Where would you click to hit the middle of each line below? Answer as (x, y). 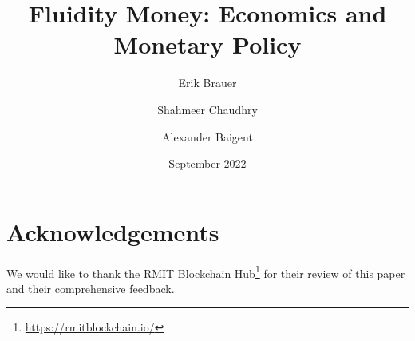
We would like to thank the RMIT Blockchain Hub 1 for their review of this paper (206, 272)
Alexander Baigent (207, 136)
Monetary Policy (207, 44)
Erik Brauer (207, 83)
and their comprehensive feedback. (91, 288)
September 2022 (207, 163)
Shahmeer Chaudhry (207, 109)
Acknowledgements (113, 231)
